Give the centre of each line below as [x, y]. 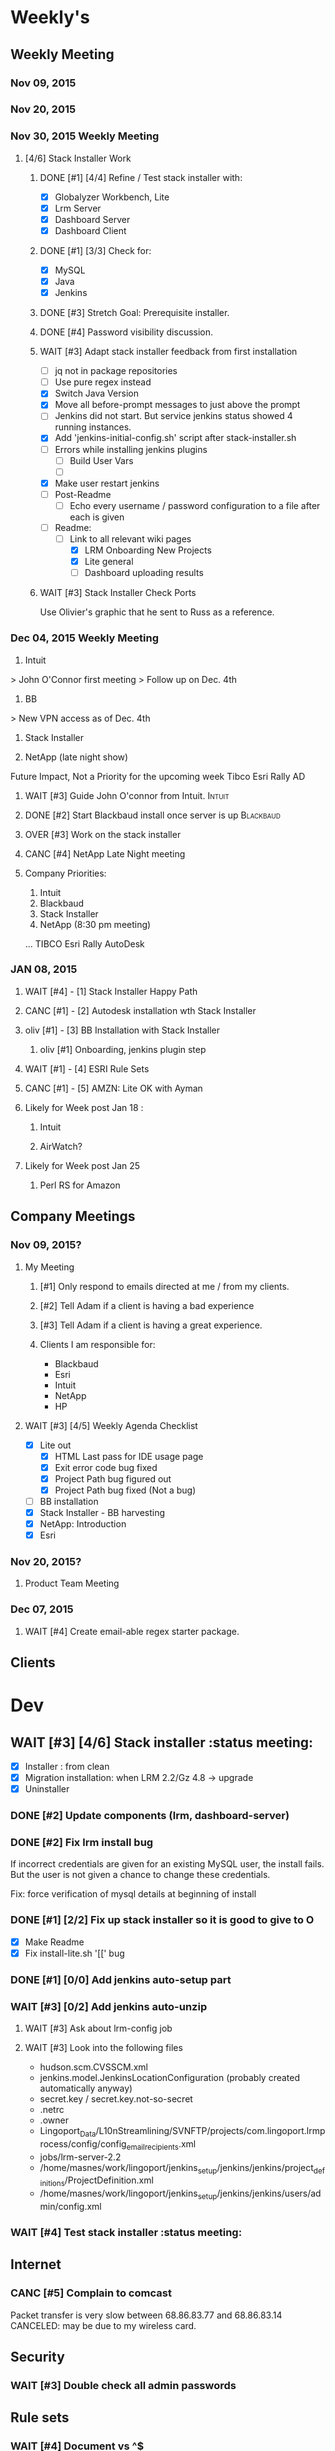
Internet [36, 2264]
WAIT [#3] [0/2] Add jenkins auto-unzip [109, 2006]
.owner [54, 2120]
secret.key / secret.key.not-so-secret [116, 2099]
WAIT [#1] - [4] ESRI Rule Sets [87, 1068]
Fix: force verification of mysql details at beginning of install [133, 1894]
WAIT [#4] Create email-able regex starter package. [132, 1631]
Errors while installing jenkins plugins [131, 449]
